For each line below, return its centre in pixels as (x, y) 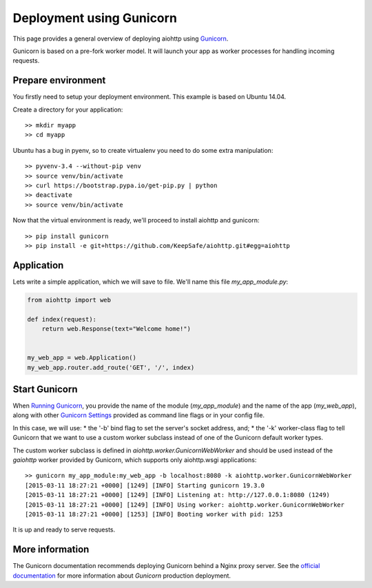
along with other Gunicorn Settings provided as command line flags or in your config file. (139, 415)
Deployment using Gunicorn (95, 18)
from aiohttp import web (69, 300)
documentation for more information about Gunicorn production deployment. (122, 576)
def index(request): (62, 319)
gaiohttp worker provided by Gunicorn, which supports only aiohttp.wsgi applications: (135, 460)
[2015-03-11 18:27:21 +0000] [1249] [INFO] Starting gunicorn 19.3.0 (145, 485)
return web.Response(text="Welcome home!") (116, 328)
